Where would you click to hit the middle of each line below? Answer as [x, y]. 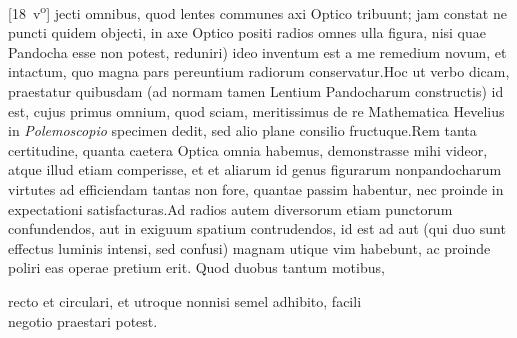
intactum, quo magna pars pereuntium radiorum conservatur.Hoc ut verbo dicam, [259, 71]
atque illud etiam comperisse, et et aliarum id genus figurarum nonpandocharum [255, 169]
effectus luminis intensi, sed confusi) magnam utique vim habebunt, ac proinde [249, 247]
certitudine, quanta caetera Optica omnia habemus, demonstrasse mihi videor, [248, 149]
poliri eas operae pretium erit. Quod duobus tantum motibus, [196, 267]
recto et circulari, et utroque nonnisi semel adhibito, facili [185, 300]
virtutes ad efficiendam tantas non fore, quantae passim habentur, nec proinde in [256, 189]
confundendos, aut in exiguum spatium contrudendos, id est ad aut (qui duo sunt [257, 228]
